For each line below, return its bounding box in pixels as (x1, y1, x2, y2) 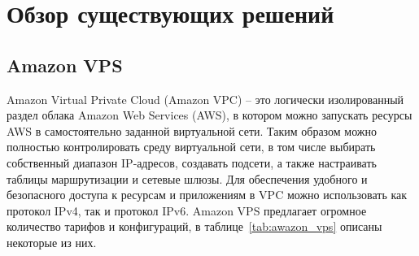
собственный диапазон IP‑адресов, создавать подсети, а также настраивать (7, 154, 377, 171)
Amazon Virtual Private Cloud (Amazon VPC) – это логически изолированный (7, 90, 404, 107)
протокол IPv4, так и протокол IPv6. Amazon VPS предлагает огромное (7, 202, 367, 219)
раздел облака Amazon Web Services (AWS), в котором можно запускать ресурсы (7, 106, 412, 124)
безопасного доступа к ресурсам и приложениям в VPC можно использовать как (7, 186, 408, 203)
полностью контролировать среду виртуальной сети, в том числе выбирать (7, 138, 376, 155)
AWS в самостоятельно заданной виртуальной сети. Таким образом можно (7, 122, 377, 139)
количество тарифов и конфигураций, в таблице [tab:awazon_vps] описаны (7, 218, 382, 235)
